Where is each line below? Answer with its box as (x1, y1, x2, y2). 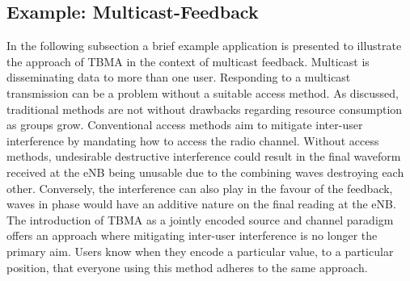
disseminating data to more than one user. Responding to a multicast (6, 69, 351, 86)
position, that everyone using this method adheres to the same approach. (6, 258, 368, 275)
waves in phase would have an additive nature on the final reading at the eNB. (6, 195, 396, 212)
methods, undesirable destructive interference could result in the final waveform (6, 148, 401, 165)
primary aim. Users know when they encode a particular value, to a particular (6, 242, 394, 259)
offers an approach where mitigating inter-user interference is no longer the (6, 227, 378, 244)
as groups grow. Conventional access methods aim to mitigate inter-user (6, 116, 363, 133)
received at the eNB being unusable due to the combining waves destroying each (6, 163, 404, 180)
